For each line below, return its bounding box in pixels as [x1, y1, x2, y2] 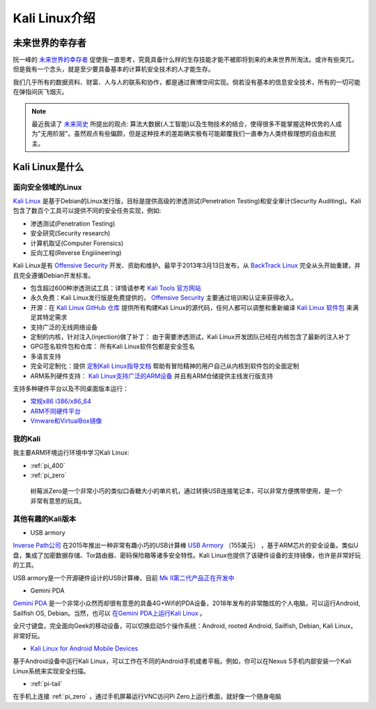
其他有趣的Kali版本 [13, 514, 77, 524]
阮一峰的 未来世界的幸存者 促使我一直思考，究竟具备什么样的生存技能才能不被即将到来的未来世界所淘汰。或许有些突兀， [13, 56, 358, 64]
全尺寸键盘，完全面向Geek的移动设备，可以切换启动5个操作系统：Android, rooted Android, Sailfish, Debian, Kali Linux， [13, 622, 357, 630]
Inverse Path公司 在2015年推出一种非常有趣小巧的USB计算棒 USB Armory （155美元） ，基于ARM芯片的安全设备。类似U [13, 541, 359, 550]
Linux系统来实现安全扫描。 [13, 667, 90, 675]
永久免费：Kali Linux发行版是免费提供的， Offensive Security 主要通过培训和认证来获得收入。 [30, 293, 298, 302]
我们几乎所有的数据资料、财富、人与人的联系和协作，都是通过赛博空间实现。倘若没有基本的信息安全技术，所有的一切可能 [13, 77, 361, 86]
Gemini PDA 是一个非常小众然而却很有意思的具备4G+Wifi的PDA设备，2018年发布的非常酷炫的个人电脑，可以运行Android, [13, 599, 361, 607]
